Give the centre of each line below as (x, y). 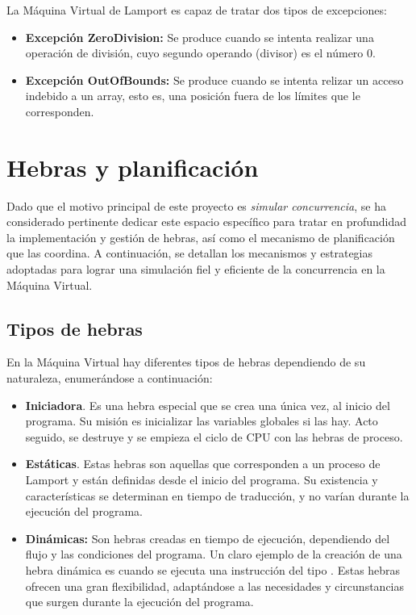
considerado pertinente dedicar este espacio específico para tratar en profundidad (207, 222)
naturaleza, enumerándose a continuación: (110, 378)
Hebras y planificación (133, 167)
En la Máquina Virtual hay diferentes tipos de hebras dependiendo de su (186, 362)
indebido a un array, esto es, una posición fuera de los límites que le (193, 96)
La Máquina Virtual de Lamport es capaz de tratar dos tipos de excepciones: (197, 10)
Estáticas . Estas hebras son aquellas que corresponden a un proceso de (203, 464)
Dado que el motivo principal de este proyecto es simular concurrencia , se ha (196, 205)
